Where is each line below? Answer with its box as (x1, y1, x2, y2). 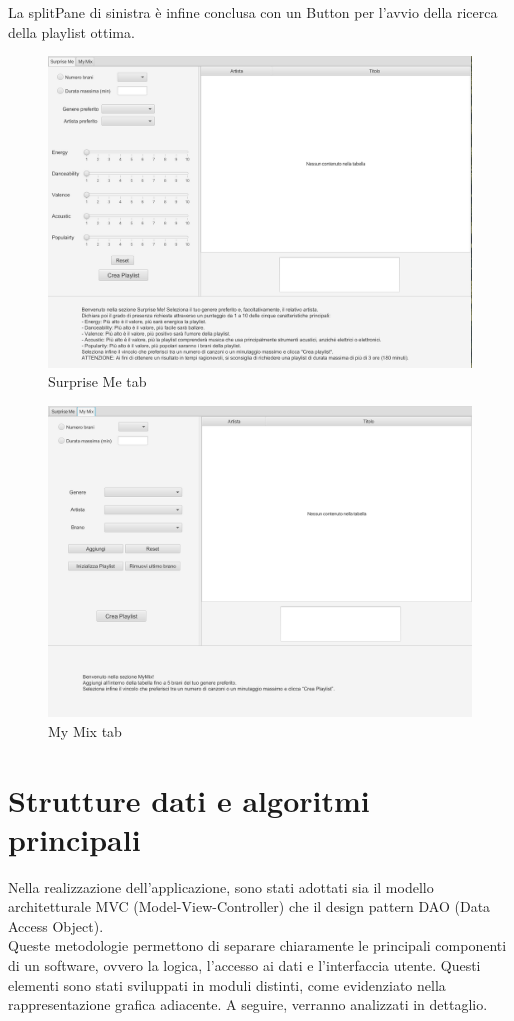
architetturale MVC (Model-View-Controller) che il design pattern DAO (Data (8, 896, 491, 917)
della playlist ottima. (8, 21, 135, 42)
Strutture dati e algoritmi (8, 779, 370, 820)
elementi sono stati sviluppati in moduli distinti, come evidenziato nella (8, 974, 446, 995)
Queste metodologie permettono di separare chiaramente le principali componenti (8, 935, 507, 956)
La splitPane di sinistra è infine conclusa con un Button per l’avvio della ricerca (8, 2, 498, 22)
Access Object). (8, 915, 104, 936)
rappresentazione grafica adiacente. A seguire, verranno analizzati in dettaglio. (8, 994, 488, 1015)
